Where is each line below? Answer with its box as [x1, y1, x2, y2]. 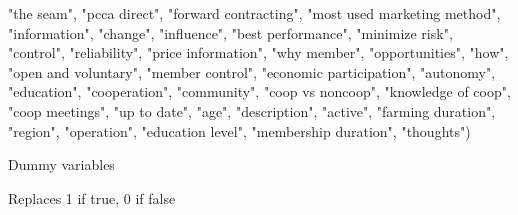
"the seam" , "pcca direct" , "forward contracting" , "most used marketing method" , [8, 3, 501, 23]
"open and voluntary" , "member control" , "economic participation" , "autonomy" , [8, 61, 496, 82]
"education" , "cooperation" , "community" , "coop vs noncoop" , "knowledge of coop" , [8, 81, 511, 102]
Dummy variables [8, 154, 115, 175]
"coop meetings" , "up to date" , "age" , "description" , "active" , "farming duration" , [8, 100, 496, 121]
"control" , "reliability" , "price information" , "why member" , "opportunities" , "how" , [8, 42, 509, 63]
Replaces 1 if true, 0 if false [8, 187, 176, 208]
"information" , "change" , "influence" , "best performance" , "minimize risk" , [8, 22, 453, 43]
